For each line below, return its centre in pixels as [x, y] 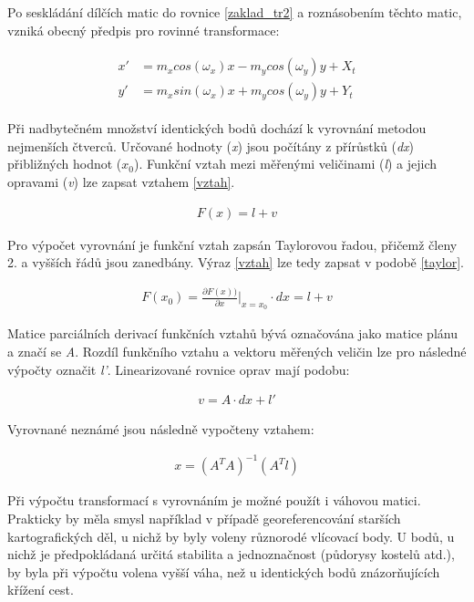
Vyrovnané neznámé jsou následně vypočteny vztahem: [161, 429]
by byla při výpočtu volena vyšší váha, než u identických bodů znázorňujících [224, 571]
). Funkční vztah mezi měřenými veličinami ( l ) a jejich [286, 164]
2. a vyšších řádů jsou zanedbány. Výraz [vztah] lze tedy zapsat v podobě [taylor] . [236, 262]
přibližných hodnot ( [65, 164]
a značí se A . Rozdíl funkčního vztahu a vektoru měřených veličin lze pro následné [237, 352]
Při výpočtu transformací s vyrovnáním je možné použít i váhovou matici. [214, 500]
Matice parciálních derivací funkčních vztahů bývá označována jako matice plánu [232, 333]
